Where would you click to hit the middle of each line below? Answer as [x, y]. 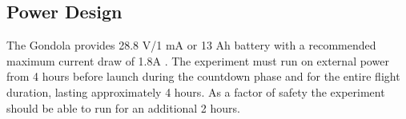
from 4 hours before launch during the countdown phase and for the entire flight [203, 76]
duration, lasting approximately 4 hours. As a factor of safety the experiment [196, 91]
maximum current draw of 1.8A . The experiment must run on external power [198, 60]
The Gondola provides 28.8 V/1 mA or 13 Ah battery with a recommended [191, 45]
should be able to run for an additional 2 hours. [123, 107]
